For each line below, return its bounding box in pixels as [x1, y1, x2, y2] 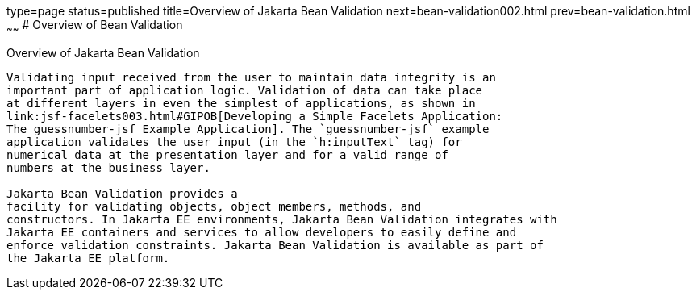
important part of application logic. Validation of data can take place [6, 83, 483, 97]
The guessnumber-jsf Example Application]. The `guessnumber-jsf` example [6, 122, 490, 135]
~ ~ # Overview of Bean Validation [6, 18, 183, 35]
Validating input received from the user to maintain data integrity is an [6, 70, 496, 84]
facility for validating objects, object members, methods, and [6, 199, 422, 213]
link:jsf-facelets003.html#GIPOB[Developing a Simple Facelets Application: [6, 109, 503, 123]
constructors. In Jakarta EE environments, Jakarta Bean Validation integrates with [6, 212, 557, 226]
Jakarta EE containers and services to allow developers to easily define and [6, 225, 517, 239]
